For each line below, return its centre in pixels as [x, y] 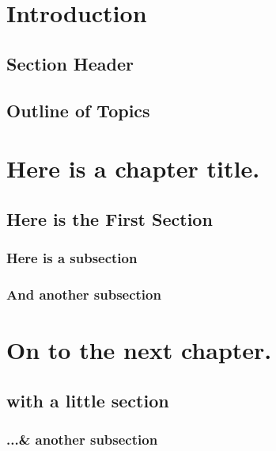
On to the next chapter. [139, 349]
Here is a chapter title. [133, 168]
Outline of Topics [78, 110]
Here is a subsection [72, 258]
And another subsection [84, 294]
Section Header [70, 63]
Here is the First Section [110, 218]
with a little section [88, 400]
